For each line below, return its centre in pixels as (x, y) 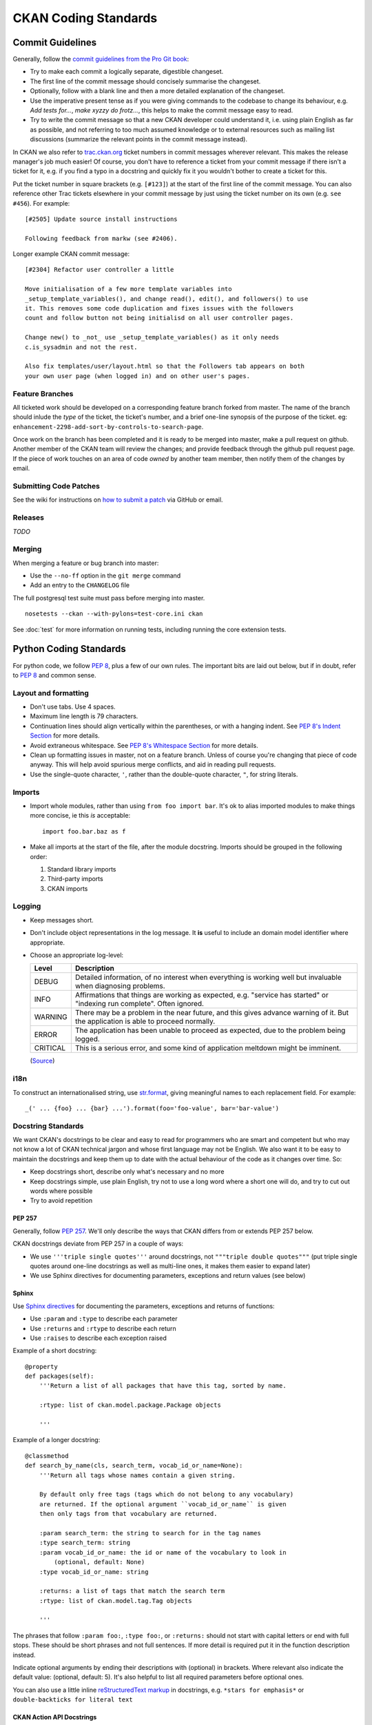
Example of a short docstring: (55, 1351)
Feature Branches (43, 393)
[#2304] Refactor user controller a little (100, 270)
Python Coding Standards (70, 649)
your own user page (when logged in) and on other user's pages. (138, 376)
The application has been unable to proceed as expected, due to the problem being (210, 1030)
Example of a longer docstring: (56, 1440)
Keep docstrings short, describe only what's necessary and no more (127, 1172)
